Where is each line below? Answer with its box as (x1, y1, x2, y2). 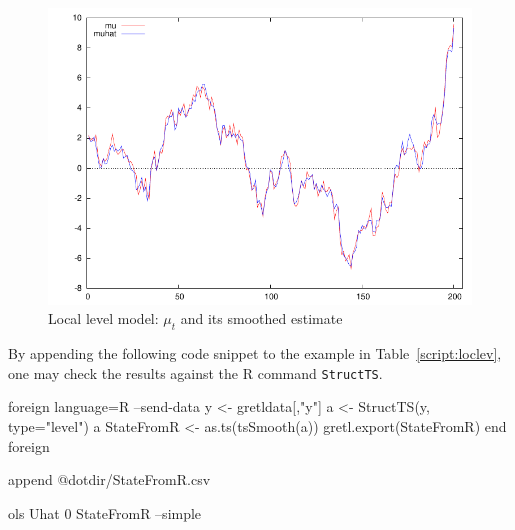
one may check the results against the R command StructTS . (8, 362, 383, 383)
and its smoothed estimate (180, 308, 343, 329)
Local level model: (48, 308, 159, 329)
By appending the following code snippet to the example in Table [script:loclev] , (8, 343, 502, 364)
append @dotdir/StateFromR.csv (8, 469, 211, 490)
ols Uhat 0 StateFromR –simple (8, 502, 202, 523)
